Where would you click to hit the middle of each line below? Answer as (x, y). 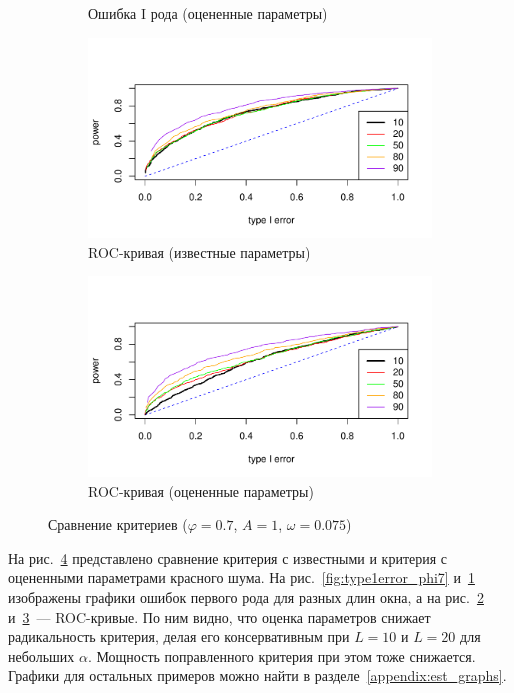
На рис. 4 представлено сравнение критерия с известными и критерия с (228, 557)
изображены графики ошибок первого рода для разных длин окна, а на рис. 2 (246, 597)
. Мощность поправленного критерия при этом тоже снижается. (281, 655)
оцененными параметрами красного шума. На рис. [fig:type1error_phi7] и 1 (241, 577)
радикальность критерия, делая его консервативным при (179, 636)
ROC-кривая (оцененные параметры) (201, 490)
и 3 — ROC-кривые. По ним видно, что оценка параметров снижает (219, 616)
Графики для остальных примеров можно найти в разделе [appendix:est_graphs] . (257, 675)
